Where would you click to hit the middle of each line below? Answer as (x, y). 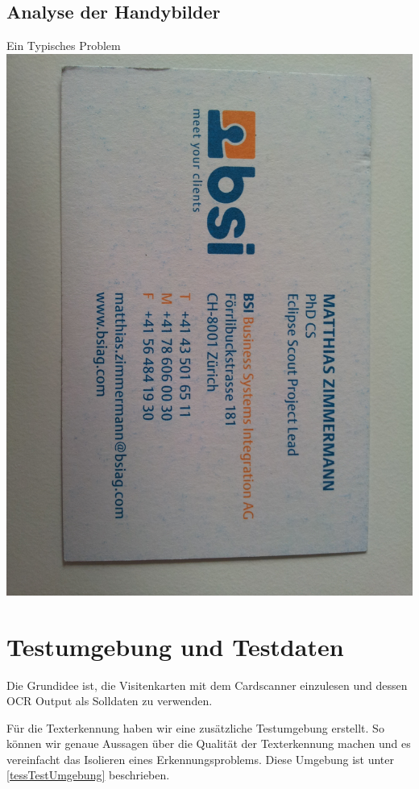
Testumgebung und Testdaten (175, 646)
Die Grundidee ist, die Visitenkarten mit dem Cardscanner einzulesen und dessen (207, 685)
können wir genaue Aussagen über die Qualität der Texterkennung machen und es (209, 743)
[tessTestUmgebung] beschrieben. (88, 775)
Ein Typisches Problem (64, 46)
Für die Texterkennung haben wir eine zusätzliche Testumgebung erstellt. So (195, 727)
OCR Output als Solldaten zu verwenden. (110, 701)
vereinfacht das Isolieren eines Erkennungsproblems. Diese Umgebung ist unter (200, 759)
